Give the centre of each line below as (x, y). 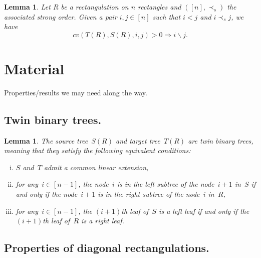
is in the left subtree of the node (166, 184)
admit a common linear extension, (96, 167)
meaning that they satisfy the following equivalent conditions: (97, 150)
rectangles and (160, 7)
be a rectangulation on (95, 7)
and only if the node (47, 194)
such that (167, 16)
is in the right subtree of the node (149, 194)
